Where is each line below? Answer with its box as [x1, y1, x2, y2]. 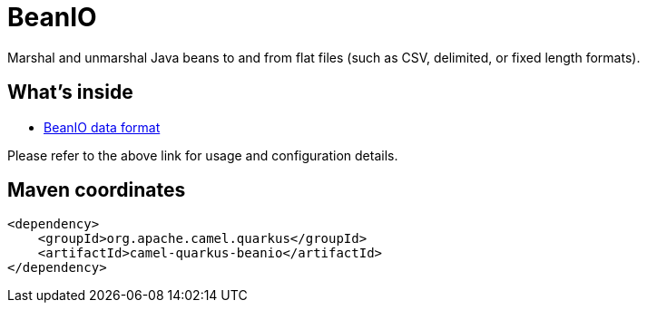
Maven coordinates [7, 179, 186, 202]
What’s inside [7, 81, 133, 104]
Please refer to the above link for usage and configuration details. [7, 147, 398, 163]
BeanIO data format [44, 119, 161, 135]
